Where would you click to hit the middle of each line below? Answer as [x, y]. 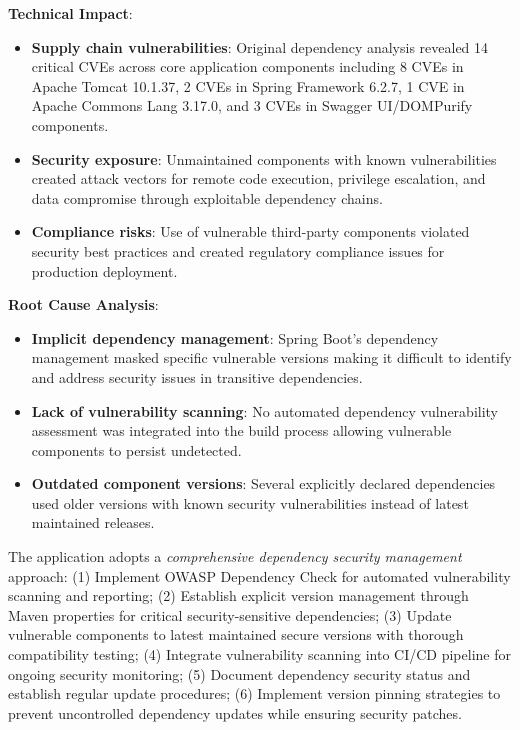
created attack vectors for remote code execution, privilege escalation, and [258, 178]
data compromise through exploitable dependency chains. [207, 197]
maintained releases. [93, 522]
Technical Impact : [70, 13]
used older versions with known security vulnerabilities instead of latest [250, 502]
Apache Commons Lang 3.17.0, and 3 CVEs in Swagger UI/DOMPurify [252, 105]
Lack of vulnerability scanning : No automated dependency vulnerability [265, 410]
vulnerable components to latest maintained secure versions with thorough [236, 634]
